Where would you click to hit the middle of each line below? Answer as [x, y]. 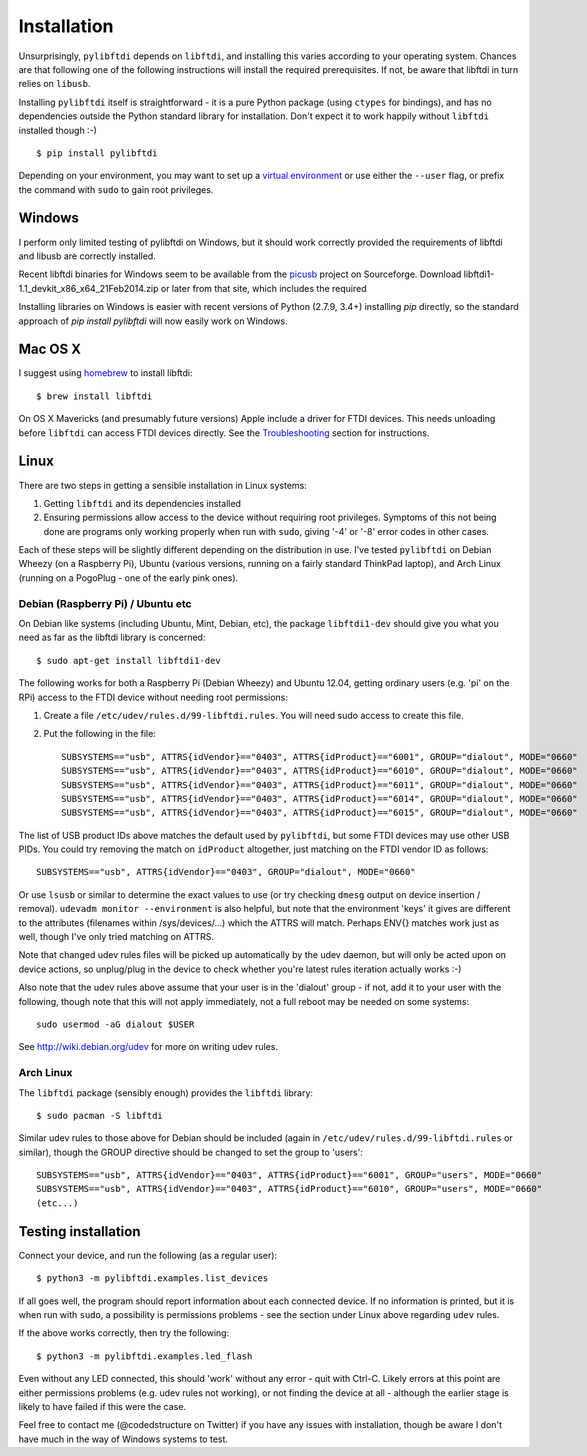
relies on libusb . [54, 84]
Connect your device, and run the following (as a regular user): [148, 1255]
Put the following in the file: [100, 734]
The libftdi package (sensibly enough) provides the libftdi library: [166, 1092]
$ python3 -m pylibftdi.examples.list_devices [152, 1278]
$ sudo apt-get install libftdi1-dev [129, 660]
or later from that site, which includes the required [263, 288]
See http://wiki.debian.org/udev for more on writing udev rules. [148, 1047]
